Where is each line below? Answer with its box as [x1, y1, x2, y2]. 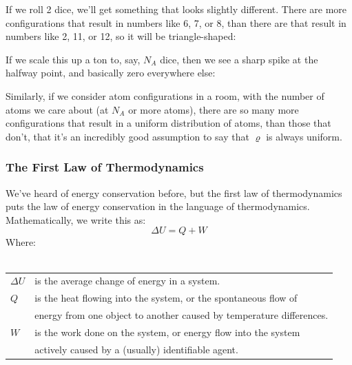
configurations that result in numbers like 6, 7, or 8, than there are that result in [6, 15, 346, 30]
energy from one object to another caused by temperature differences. [34, 307, 329, 322]
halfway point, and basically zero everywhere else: [6, 65, 216, 80]
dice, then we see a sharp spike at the [160, 52, 318, 66]
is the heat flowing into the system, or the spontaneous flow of [34, 291, 298, 305]
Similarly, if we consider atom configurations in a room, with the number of [6, 88, 324, 103]
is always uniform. [266, 129, 342, 143]
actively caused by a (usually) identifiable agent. [34, 342, 238, 356]
